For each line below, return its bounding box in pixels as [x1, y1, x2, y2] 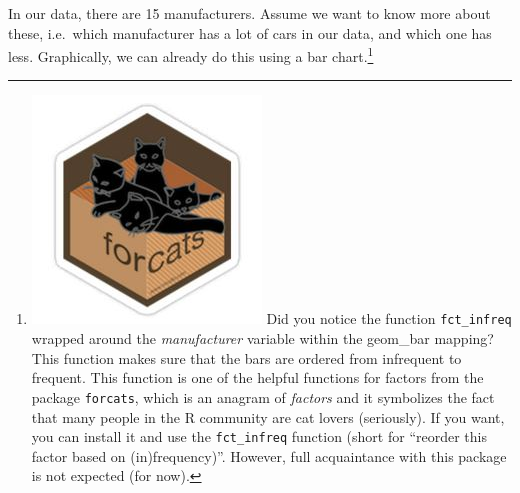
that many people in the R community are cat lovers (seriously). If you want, [31, 406, 505, 427]
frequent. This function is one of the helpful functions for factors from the [31, 367, 484, 388]
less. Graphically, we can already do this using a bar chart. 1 [8, 43, 374, 66]
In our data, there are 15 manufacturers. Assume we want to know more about [8, 3, 491, 23]
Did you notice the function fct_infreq [266, 308, 512, 329]
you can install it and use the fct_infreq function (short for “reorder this [31, 426, 487, 447]
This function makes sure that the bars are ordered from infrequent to [31, 347, 462, 368]
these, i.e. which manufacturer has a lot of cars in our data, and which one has [8, 22, 492, 43]
